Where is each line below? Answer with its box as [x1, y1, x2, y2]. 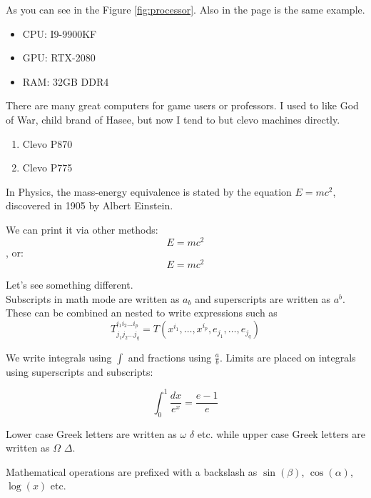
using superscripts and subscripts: [6, 364, 153, 379]
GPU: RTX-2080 [22, 50, 96, 65]
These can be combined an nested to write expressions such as [6, 305, 278, 320]
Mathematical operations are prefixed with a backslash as [6, 464, 258, 479]
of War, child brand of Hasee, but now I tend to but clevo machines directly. [6, 111, 340, 126]
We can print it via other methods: [6, 221, 158, 236]
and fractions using [128, 349, 212, 364]
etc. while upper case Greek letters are [197, 426, 366, 441]
